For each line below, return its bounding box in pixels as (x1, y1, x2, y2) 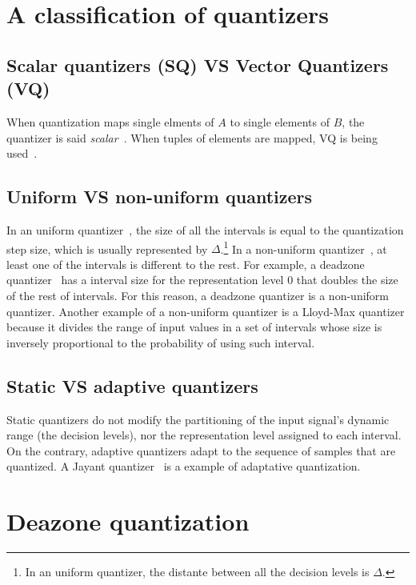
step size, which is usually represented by (6, 240, 208, 257)
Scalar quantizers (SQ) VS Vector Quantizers (6, 52, 389, 77)
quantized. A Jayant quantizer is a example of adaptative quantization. (6, 458, 361, 475)
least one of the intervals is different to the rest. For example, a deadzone (6, 255, 365, 272)
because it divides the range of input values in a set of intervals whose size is (6, 319, 382, 335)
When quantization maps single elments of (6, 113, 214, 130)
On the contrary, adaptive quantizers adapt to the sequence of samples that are (6, 442, 396, 459)
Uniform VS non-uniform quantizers (6, 184, 313, 209)
